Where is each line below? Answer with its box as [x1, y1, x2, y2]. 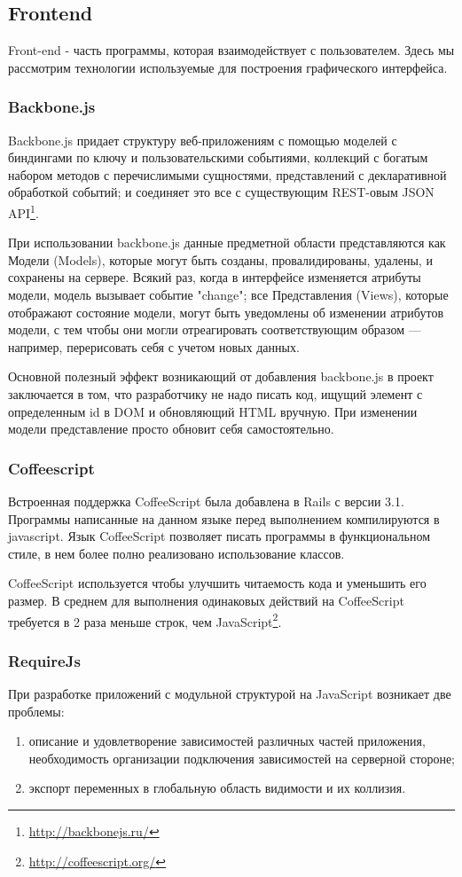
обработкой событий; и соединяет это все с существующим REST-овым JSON [8, 183, 435, 201]
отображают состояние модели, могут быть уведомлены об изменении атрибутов [8, 302, 443, 321]
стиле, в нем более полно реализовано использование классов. [8, 544, 345, 562]
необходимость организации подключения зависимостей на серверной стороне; [28, 748, 456, 767]
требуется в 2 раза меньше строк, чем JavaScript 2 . [8, 609, 282, 630]
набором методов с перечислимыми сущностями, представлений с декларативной [8, 165, 447, 184]
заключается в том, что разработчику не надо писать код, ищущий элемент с [8, 384, 423, 403]
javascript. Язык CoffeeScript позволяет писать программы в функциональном [8, 527, 431, 545]
